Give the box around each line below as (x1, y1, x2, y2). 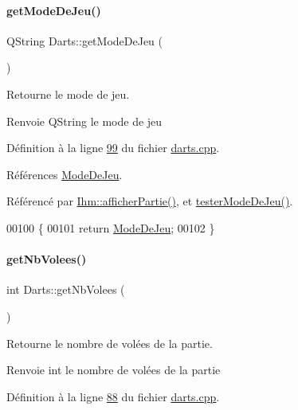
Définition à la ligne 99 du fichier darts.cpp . (6, 139, 220, 156)
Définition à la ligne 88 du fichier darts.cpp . (6, 388, 220, 404)
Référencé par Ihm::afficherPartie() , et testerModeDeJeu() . (6, 193, 293, 209)
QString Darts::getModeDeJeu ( (6, 32, 163, 49)
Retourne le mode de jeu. (6, 85, 130, 102)
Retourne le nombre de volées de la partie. (6, 334, 213, 351)
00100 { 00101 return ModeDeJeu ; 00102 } (6, 219, 215, 236)
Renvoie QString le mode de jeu (6, 112, 163, 129)
